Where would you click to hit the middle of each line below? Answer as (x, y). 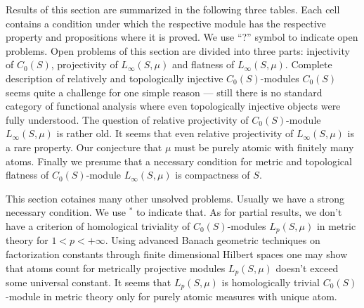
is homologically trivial (271, 282)
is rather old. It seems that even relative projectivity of (175, 133)
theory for (27, 240)
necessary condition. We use (66, 212)
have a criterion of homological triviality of (98, 225)
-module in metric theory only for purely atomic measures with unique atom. (171, 296)
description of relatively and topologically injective (115, 78)
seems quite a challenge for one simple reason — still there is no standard (164, 92)
